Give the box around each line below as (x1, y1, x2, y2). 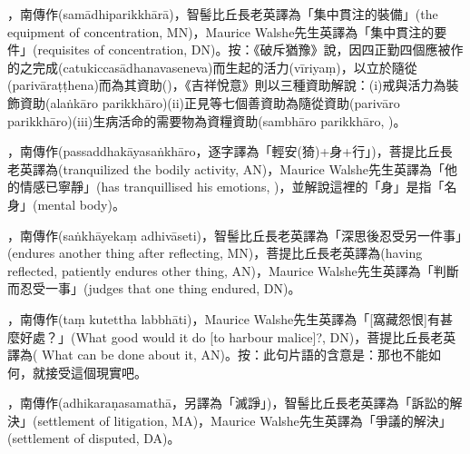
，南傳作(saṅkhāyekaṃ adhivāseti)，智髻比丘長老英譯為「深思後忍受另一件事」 (7, 225, 463, 244)
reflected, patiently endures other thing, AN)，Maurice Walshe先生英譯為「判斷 (7, 261, 459, 280)
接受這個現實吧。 (44, 362, 147, 381)
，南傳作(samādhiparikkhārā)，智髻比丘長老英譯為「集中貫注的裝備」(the (7, 5, 438, 23)
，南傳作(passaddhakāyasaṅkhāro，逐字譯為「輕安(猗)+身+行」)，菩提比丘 (7, 142, 440, 161)
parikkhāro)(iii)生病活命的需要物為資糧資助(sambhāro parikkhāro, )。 (7, 111, 406, 130)
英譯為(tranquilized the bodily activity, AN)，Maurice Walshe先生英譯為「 (19, 159, 446, 178)
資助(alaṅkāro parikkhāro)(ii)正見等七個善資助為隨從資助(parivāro (19, 93, 400, 112)
